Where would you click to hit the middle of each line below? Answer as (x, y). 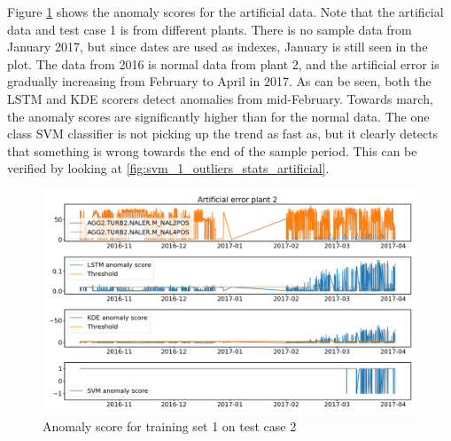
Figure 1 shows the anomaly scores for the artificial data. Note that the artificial (225, 12)
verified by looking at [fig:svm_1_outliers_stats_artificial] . (168, 168)
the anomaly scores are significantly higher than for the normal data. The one (218, 116)
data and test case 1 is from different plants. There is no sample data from (210, 29)
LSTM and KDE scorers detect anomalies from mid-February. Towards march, (220, 98)
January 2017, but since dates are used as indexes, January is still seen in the (218, 47)
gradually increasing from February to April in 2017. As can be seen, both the (219, 81)
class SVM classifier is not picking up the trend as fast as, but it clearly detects (223, 134)
